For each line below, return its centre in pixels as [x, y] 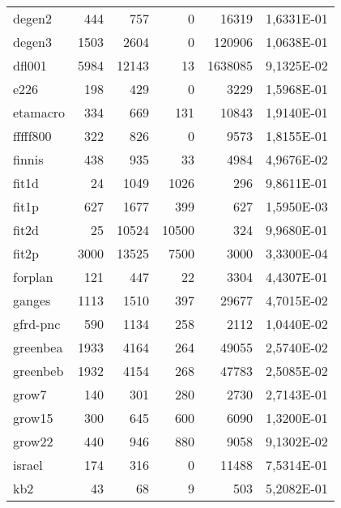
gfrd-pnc [37, 324]
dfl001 [30, 65]
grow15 [33, 418]
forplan [33, 277]
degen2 [33, 18]
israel [28, 465]
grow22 [33, 441]
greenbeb [38, 371]
